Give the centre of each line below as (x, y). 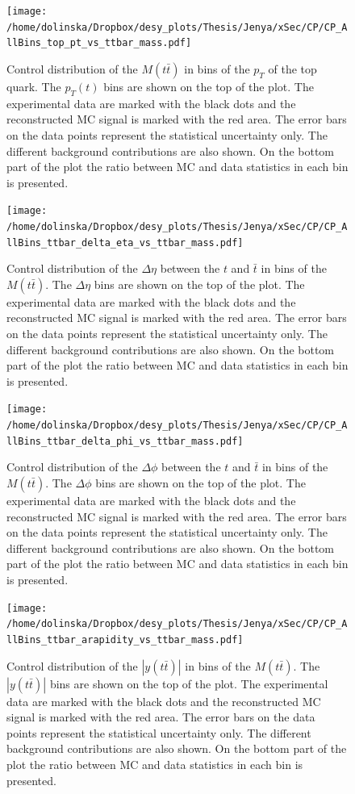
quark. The (34, 86)
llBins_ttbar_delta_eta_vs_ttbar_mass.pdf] (125, 242)
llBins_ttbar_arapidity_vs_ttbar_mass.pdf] (125, 639)
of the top (292, 68)
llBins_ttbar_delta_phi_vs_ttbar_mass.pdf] (125, 441)
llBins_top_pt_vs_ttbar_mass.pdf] (99, 43)
